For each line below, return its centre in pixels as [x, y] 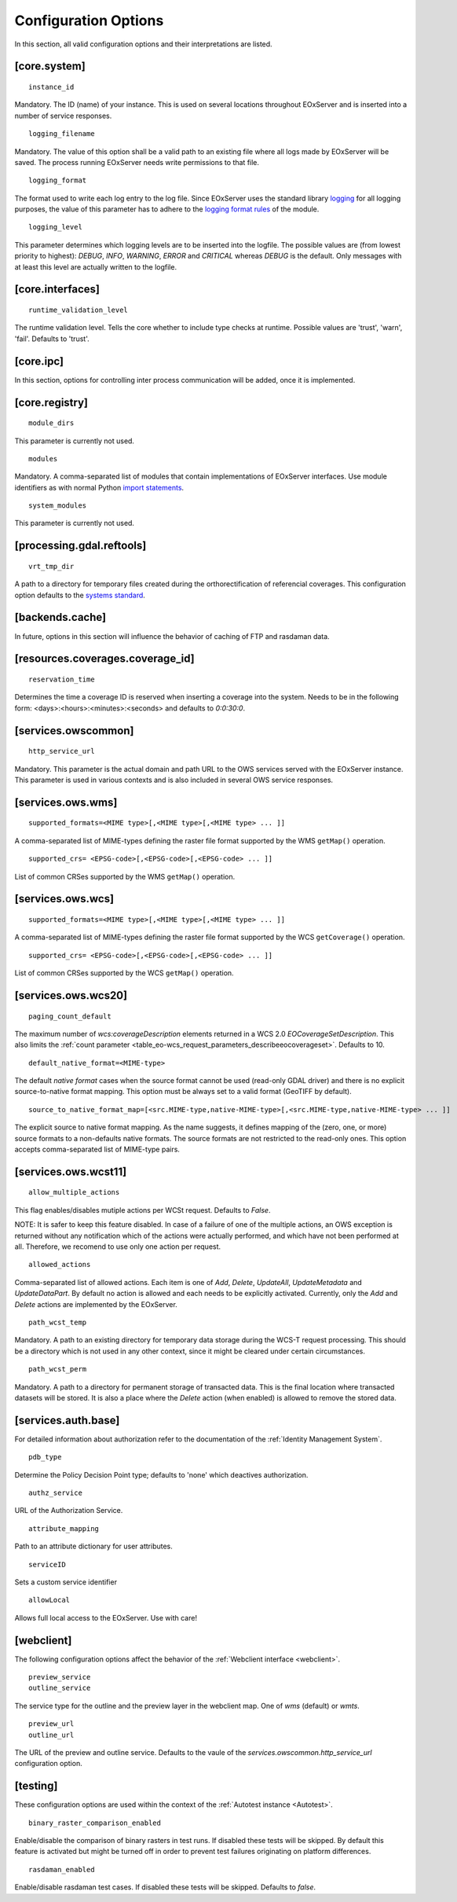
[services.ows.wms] [66, 802]
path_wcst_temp [58, 1322]
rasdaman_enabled [62, 1869]
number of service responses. [63, 116]
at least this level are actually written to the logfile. [95, 266]
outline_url [51, 1735]
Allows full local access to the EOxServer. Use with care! [106, 1617]
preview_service [60, 1677]
